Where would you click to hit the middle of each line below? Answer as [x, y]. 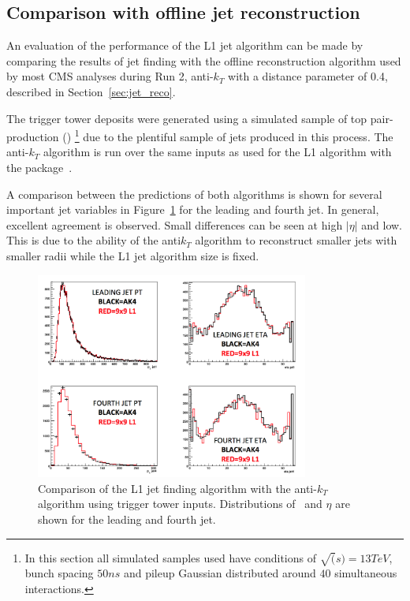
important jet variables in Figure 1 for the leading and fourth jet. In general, [193, 209]
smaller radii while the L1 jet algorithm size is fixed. [133, 255]
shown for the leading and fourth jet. [127, 519]
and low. [382, 224]
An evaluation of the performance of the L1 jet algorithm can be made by [185, 45]
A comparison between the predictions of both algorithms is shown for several [194, 194]
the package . [39, 168]
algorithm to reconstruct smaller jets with [296, 240]
